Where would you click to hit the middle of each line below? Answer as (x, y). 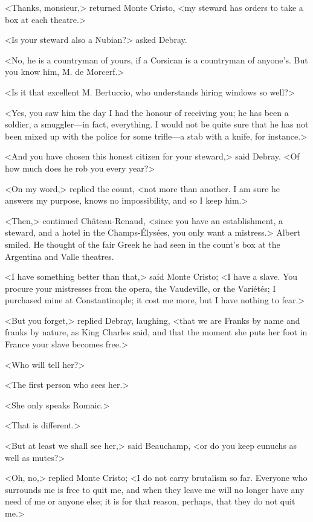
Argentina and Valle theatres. (60, 256)
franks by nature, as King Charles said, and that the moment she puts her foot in (156, 332)
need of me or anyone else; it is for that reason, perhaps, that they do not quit (150, 501)
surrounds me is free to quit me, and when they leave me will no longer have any (155, 489)
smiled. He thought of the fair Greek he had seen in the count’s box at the (143, 244)
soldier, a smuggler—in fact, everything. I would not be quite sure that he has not (157, 124)
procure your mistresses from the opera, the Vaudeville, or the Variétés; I (140, 288)
